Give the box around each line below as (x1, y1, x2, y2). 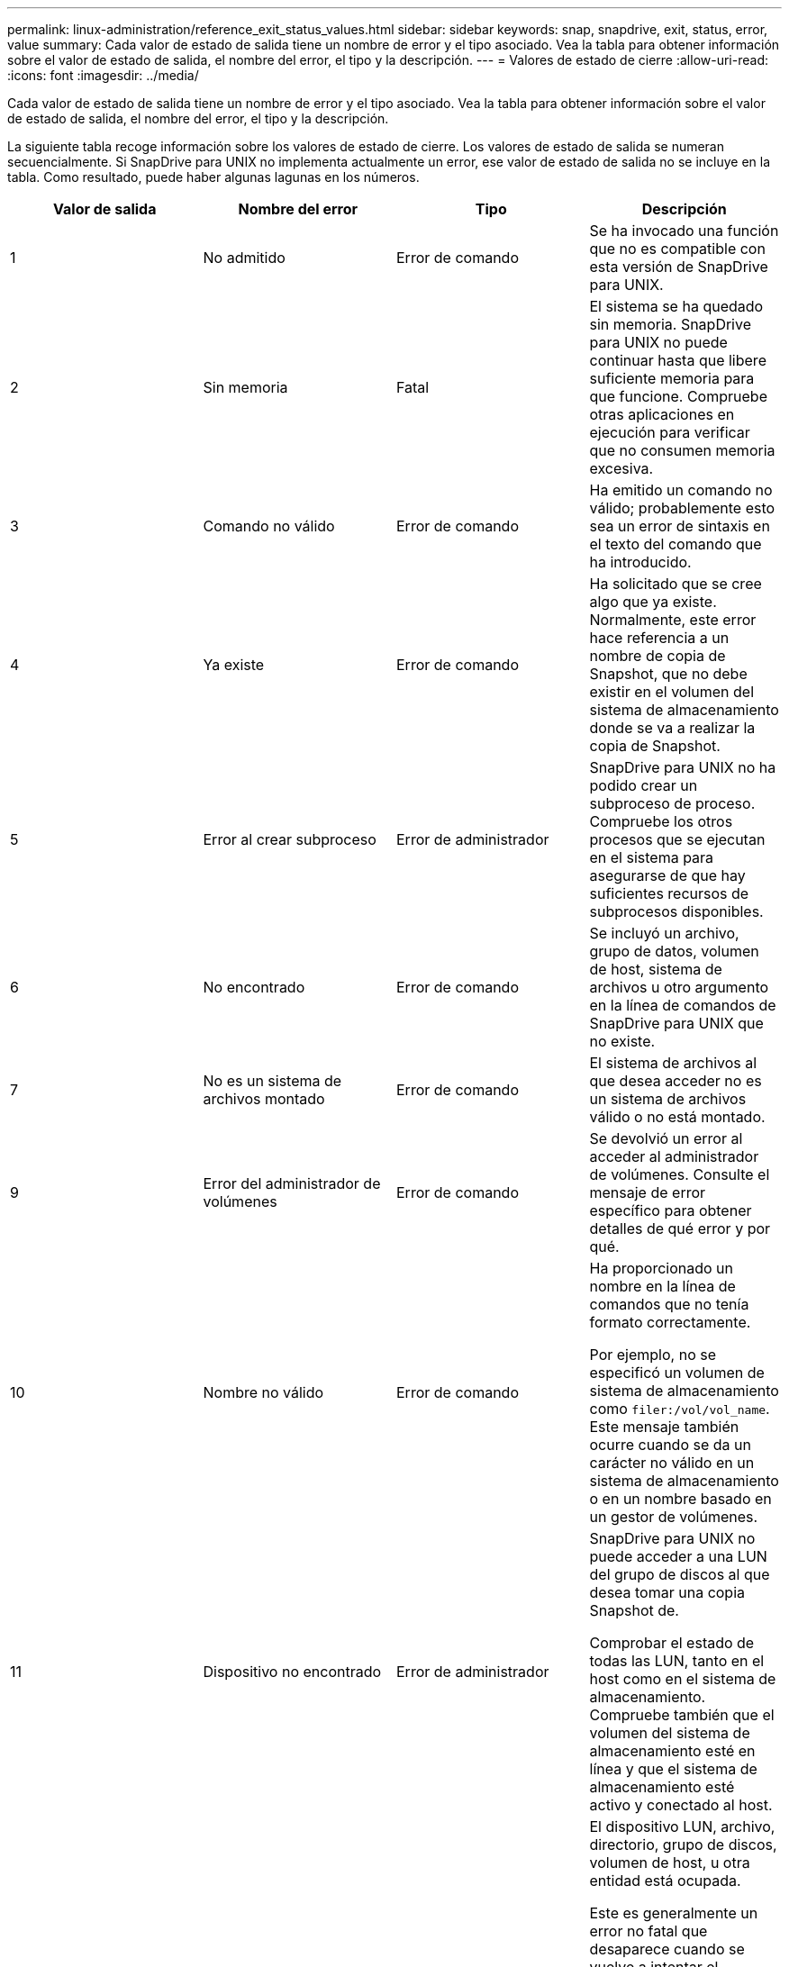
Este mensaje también (589, 1418, 739, 1436)
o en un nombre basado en (589, 1490, 772, 1508)
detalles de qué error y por (589, 1219, 771, 1237)
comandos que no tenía (589, 1295, 749, 1313)
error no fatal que (589, 1922, 708, 1940)
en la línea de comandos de (589, 996, 776, 1014)
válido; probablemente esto (589, 499, 775, 517)
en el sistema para (589, 848, 714, 866)
